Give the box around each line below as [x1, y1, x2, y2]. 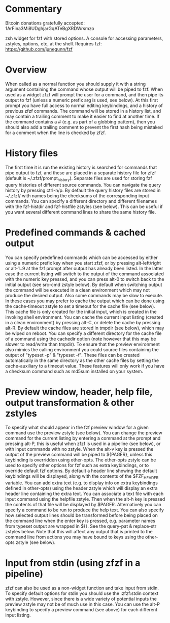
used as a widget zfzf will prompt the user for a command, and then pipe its [5, 91, 164, 97]
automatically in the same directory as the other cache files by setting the [5, 357, 159, 364]
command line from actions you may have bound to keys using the [5, 534, 145, 540]
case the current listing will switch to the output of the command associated [5, 271, 164, 277]
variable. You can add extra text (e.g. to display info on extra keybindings [5, 480, 158, 486]
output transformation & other [5, 397, 134, 408]
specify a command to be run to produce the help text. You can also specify [5, 507, 164, 513]
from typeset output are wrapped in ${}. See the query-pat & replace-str [5, 523, 157, 529]
